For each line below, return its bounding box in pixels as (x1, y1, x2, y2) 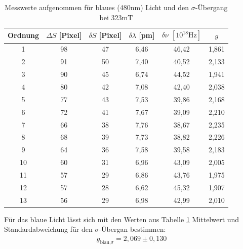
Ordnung (8, 30, 39, 40)
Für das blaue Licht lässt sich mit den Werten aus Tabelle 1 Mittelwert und (4, 214, 239, 224)
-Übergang (195, 2, 228, 12)
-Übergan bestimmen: (99, 224, 166, 234)
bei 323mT (99, 12, 133, 22)
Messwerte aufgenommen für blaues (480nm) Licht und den (5, 2, 189, 12)
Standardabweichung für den (4, 224, 93, 234)
